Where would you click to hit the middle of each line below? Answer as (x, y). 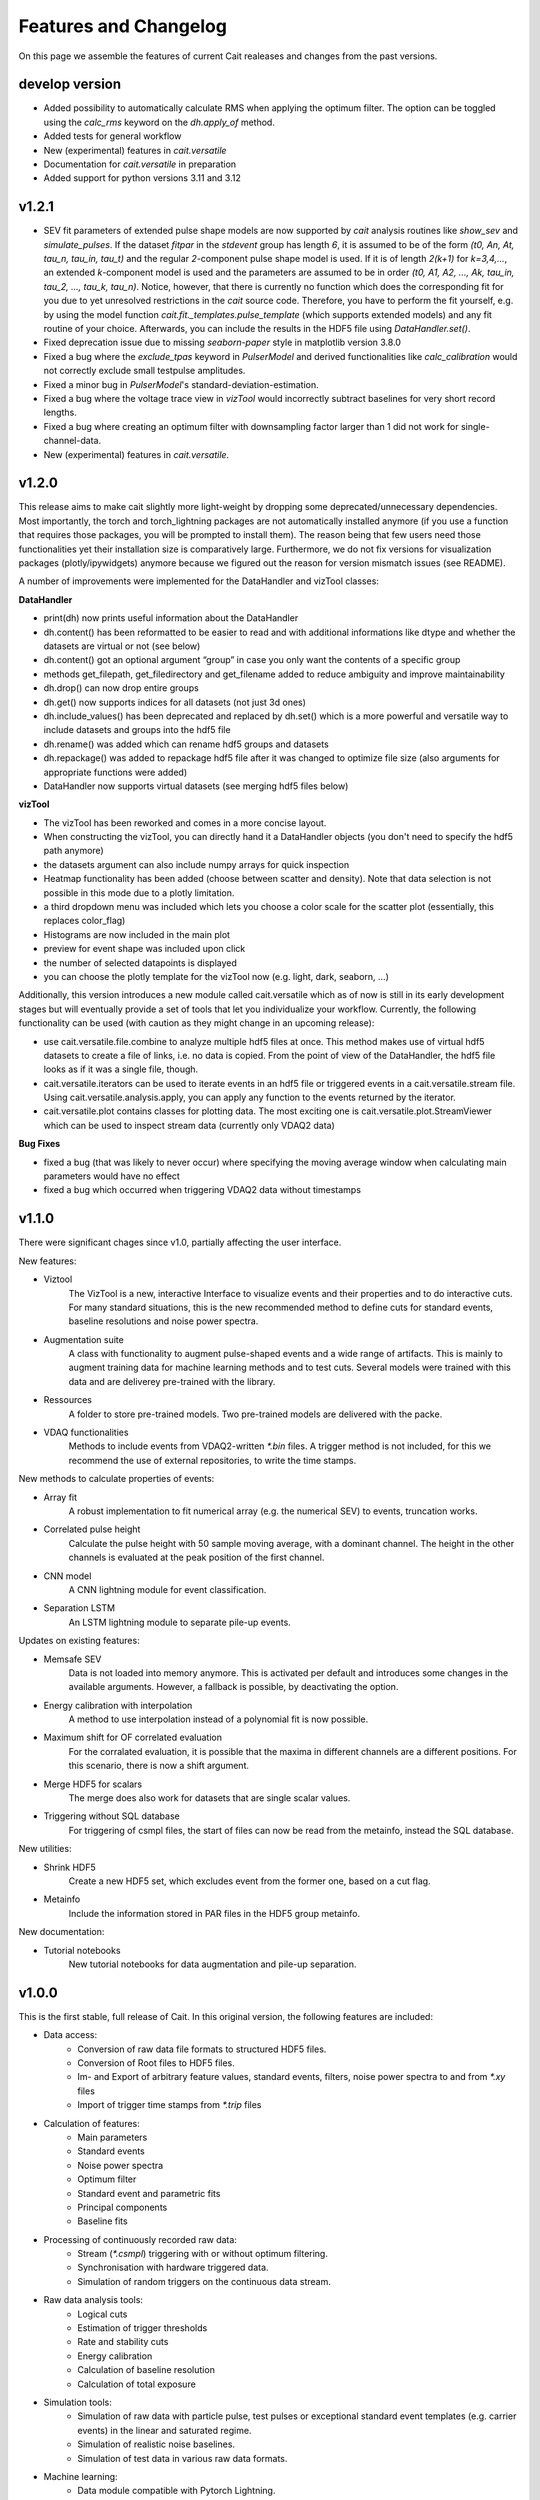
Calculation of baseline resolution (146, 2370)
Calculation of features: (91, 2123)
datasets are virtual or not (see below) (122, 646)
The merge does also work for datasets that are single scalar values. (209, 1798)
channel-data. (72, 441)
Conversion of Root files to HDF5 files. (156, 2063)
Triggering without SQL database (111, 1816)
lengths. (60, 412)
